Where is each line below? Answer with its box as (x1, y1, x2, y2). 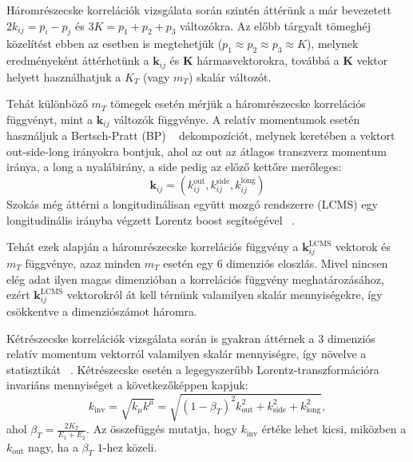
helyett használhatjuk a (6, 68, 121, 85)
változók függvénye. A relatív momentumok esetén (113, 110, 360, 127)
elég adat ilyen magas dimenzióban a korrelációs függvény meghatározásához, (6, 270, 384, 287)
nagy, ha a (27, 438, 78, 455)
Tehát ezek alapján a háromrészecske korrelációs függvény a (6, 238, 299, 255)
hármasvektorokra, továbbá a (197, 52, 340, 69)
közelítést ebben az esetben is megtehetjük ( (6, 35, 223, 52)
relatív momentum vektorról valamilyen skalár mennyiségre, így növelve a (6, 345, 367, 362)
